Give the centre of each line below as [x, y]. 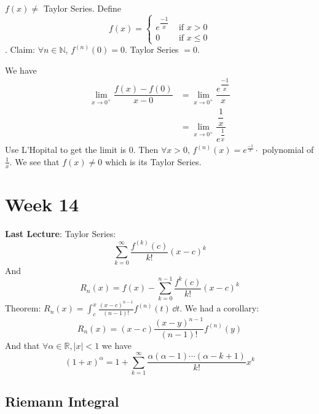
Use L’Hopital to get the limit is [66, 150]
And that [22, 346]
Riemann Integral [62, 401]
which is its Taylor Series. [153, 161]
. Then [146, 150]
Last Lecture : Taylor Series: [61, 233]
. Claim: [20, 49]
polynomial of [288, 150]
